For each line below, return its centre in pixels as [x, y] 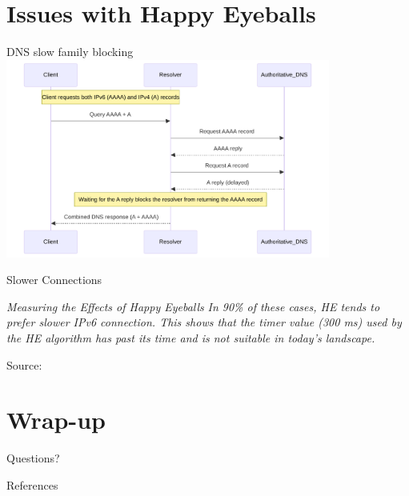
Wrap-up [56, 420]
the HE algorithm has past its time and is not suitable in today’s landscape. [191, 337]
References [32, 484]
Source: [24, 364]
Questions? [33, 458]
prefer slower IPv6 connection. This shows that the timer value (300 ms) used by [204, 322]
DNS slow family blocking [70, 52]
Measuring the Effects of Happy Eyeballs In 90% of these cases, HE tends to [193, 306]
